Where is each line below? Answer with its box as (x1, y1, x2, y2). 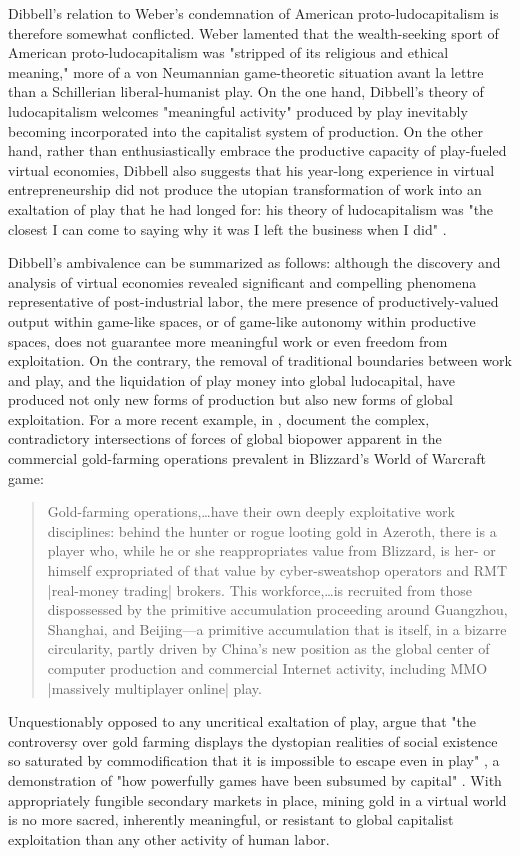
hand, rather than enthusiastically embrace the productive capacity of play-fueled (8, 140, 507, 161)
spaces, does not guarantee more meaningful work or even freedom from (8, 330, 448, 351)
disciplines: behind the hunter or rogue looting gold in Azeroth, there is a (47, 520, 497, 541)
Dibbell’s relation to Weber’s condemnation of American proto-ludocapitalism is (8, 3, 499, 23)
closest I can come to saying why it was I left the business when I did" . (8, 218, 447, 239)
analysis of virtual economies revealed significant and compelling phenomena (8, 271, 477, 292)
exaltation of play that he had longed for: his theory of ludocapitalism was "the (8, 198, 494, 219)
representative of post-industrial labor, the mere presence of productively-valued (8, 291, 499, 312)
